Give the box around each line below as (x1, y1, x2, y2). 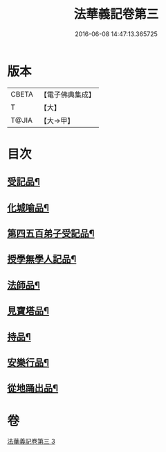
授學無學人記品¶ (7, 253, 77, 265)
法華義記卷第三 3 (7, 437, 55, 446)
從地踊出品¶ (7, 382, 59, 394)
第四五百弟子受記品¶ (7, 227, 95, 240)
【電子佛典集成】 (39, 90, 95, 99)
